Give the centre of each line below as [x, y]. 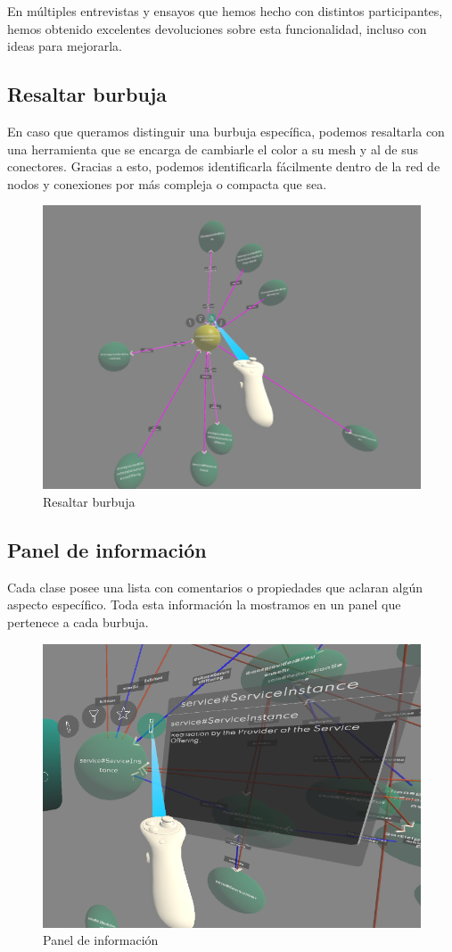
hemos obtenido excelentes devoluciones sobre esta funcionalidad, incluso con [217, 28]
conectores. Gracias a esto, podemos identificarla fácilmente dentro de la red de [224, 166]
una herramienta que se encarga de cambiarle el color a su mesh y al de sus [213, 149]
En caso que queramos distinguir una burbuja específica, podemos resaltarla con [226, 131]
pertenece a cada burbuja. [78, 621]
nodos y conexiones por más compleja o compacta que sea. [167, 183]
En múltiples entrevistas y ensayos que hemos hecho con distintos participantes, [225, 11]
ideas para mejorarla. [65, 46]
